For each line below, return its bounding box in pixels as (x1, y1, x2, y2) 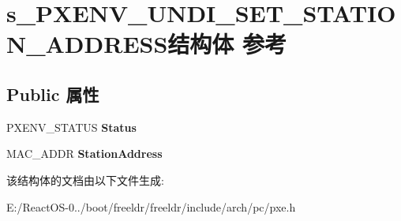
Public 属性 (6, 81, 99, 106)
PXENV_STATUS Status (6, 118, 137, 135)
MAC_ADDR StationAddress (6, 145, 163, 162)
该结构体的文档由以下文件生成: (6, 171, 164, 188)
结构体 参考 (167, 28, 287, 60)
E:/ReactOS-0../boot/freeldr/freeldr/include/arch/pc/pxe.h (6, 198, 296, 215)
